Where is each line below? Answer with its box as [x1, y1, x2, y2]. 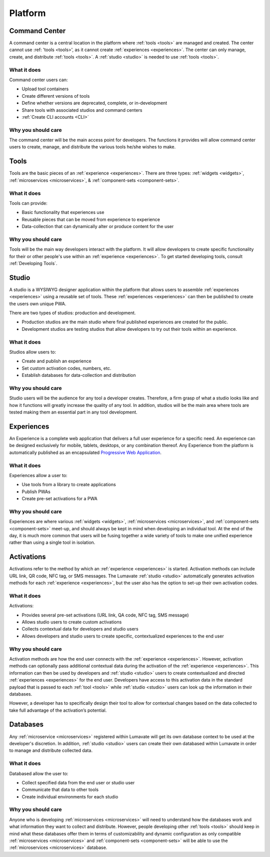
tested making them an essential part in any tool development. [9, 409, 137, 415]
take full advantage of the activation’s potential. [9, 707, 107, 713]
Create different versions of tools [21, 93, 90, 99]
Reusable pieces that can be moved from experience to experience [21, 216, 160, 223]
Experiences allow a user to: [9, 472, 67, 478]
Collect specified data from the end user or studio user [21, 779, 135, 785]
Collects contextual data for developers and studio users [21, 626, 138, 632]
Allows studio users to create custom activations [21, 619, 122, 625]
